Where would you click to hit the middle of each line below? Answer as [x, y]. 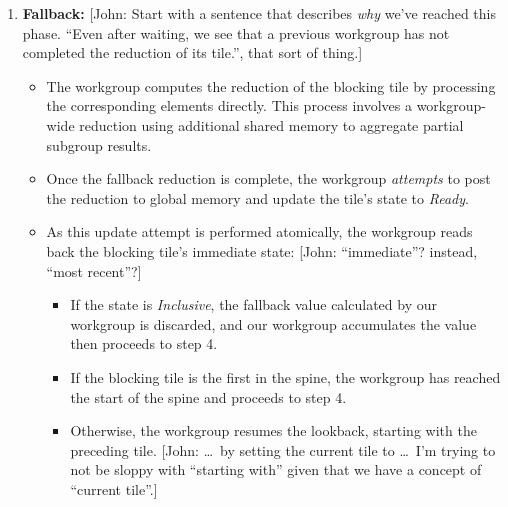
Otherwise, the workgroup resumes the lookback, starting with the [273, 430]
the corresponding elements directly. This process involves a [229, 105]
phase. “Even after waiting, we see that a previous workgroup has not [236, 32]
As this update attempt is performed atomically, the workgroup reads [259, 231]
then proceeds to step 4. [144, 343]
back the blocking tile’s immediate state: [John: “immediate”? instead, [262, 250]
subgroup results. [99, 144]
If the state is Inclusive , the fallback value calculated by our [253, 304]
